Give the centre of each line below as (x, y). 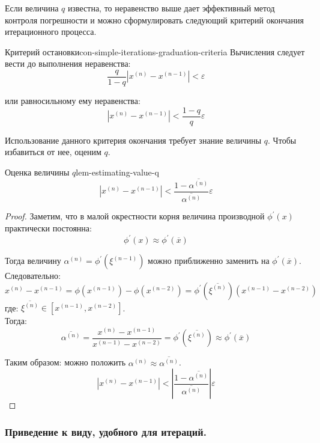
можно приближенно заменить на (209, 261)
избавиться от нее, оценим (53, 152)
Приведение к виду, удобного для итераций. (106, 431)
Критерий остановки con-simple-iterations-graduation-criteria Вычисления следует (155, 51)
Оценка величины (37, 172)
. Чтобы (282, 140)
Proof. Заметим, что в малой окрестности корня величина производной (135, 216)
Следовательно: (33, 276)
